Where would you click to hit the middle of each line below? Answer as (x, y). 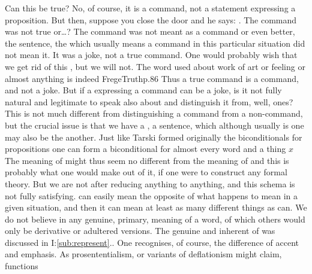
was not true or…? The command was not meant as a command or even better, (150, 31)
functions (22, 266)
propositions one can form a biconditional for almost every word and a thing (145, 149)
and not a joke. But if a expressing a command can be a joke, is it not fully (143, 90)
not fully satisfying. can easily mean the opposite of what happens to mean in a (151, 195)
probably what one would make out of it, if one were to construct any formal (146, 172)
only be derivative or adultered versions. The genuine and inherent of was (140, 231)
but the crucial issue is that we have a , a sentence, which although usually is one (154, 125)
